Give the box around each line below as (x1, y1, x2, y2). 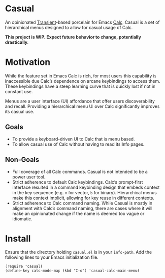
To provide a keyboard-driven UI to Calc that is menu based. (12, 136, 135, 142)
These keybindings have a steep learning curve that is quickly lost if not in (5, 83, 156, 89)
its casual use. (5, 108, 34, 114)
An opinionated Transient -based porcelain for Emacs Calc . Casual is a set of (5, 19, 160, 25)
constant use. (5, 88, 33, 94)
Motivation (5, 57, 51, 68)
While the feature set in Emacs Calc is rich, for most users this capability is (5, 72, 157, 79)
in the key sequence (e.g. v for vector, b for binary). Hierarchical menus (12, 189, 157, 195)
